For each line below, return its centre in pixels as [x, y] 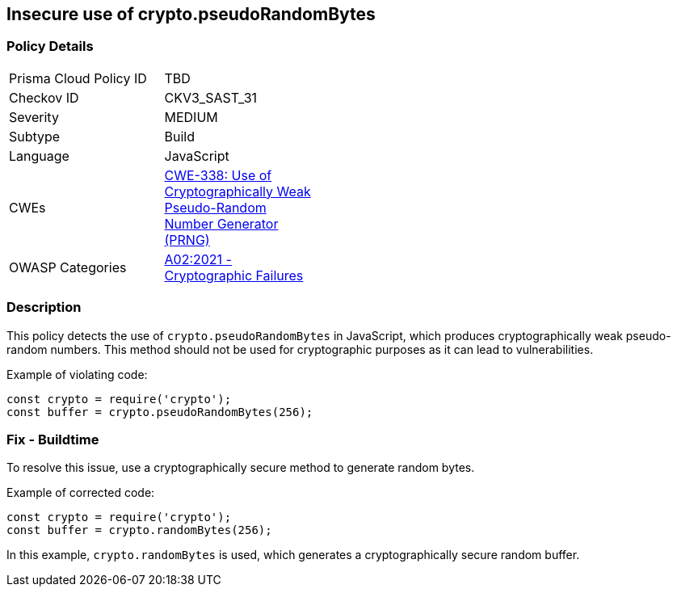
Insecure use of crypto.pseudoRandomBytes [191, 14]
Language [39, 156]
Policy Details [50, 46]
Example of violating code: [77, 374]
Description [44, 307]
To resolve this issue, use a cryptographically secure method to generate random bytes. [241, 468]
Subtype [35, 136]
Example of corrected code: [81, 493]
